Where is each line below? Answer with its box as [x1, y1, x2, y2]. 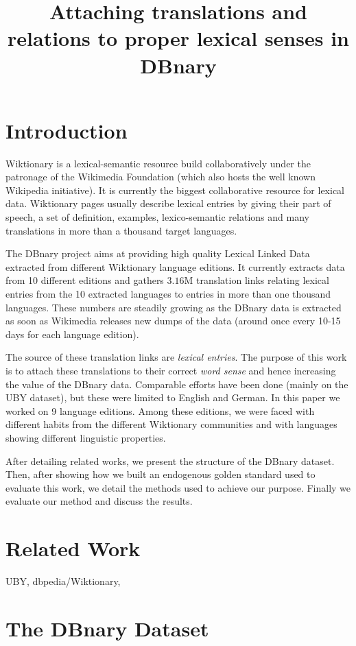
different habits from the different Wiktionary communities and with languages [5, 417, 337, 431]
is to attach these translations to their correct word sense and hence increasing [5, 363, 336, 377]
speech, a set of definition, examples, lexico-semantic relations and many [5, 210, 309, 224]
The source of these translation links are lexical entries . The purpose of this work [5, 350, 347, 364]
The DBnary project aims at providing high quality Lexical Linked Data [5, 246, 310, 261]
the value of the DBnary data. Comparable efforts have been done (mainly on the [5, 376, 348, 391]
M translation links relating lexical [184, 273, 329, 287]
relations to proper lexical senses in [8, 24, 349, 52]
